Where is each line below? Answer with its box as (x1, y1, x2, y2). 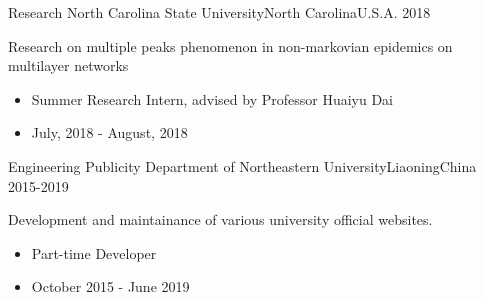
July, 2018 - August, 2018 (31, 122, 188, 143)
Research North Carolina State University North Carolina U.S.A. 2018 (8, 2, 431, 22)
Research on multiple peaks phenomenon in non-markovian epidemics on (8, 35, 453, 56)
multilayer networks (8, 55, 129, 76)
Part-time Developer (31, 242, 157, 263)
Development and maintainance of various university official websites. (8, 209, 433, 230)
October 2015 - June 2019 (31, 276, 190, 297)
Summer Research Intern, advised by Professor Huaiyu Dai (31, 88, 393, 109)
